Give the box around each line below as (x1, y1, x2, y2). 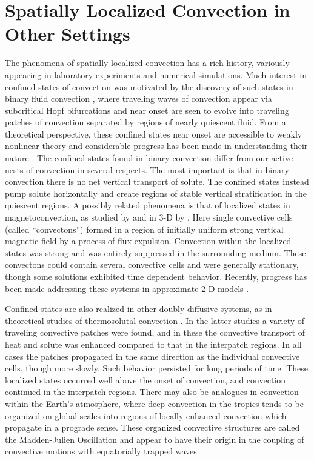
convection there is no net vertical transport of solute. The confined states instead (5, 175, 309, 188)
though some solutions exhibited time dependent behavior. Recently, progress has (5, 270, 307, 282)
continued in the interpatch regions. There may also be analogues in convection (5, 385, 299, 398)
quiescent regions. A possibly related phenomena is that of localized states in (5, 199, 290, 211)
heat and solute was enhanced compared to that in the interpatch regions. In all (5, 337, 302, 350)
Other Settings (5, 21, 130, 46)
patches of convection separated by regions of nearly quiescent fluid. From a (5, 116, 286, 128)
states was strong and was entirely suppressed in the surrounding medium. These (5, 246, 306, 259)
